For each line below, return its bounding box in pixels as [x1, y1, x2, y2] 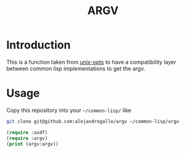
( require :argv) [6, 135, 48, 141]
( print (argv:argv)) [6, 141, 59, 147]
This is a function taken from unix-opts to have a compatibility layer [6, 58, 176, 65]
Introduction [6, 38, 71, 52]
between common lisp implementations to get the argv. [6, 65, 146, 72]
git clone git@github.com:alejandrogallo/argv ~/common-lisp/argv [6, 118, 179, 124]
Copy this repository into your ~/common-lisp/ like [6, 106, 132, 114]
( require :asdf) [6, 129, 48, 135]
